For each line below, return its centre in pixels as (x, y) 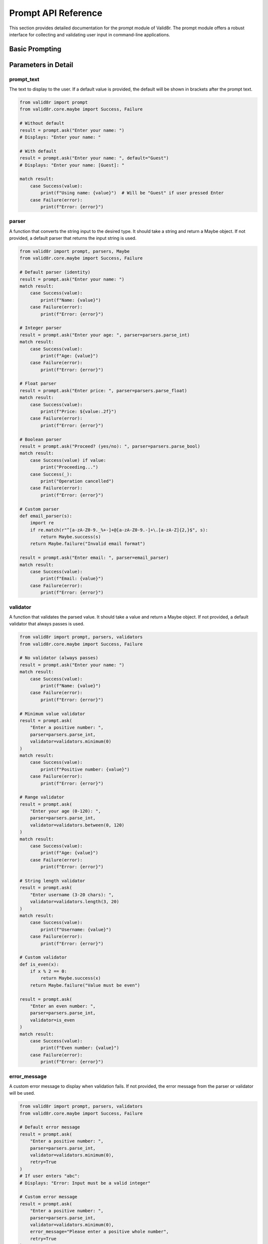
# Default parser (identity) (55, 272)
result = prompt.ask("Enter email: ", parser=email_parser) (94, 558)
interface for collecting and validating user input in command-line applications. (90, 34)
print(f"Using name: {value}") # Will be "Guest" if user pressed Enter (132, 193)
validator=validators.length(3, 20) (74, 902)
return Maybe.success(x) (71, 978)
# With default (38, 151)
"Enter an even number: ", (63, 1006)
